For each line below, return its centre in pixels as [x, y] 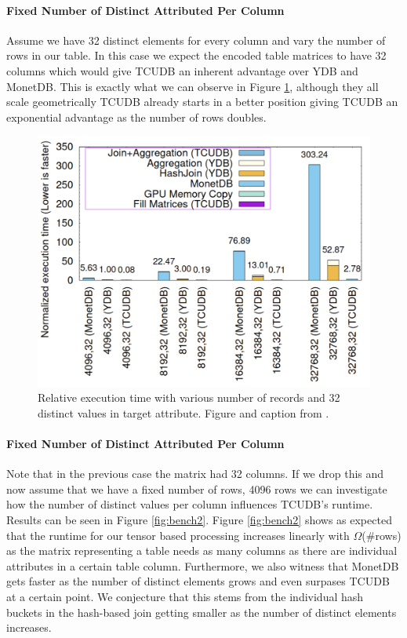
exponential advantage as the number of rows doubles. [136, 117]
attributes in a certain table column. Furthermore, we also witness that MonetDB [203, 565]
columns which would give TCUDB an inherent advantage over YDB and [182, 70]
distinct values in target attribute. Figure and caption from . [184, 412]
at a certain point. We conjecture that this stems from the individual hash [185, 596]
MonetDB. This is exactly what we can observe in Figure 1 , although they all [193, 86]
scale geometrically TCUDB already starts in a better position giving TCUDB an [202, 102]
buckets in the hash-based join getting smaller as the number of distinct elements [202, 612]
